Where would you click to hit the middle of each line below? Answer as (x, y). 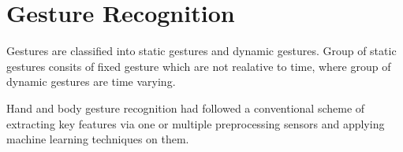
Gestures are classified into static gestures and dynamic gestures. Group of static (201, 51)
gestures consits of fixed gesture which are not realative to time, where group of (199, 66)
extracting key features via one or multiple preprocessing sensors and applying (196, 123)
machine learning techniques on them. (98, 139)
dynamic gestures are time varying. (91, 82)
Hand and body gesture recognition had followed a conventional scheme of (186, 108)
